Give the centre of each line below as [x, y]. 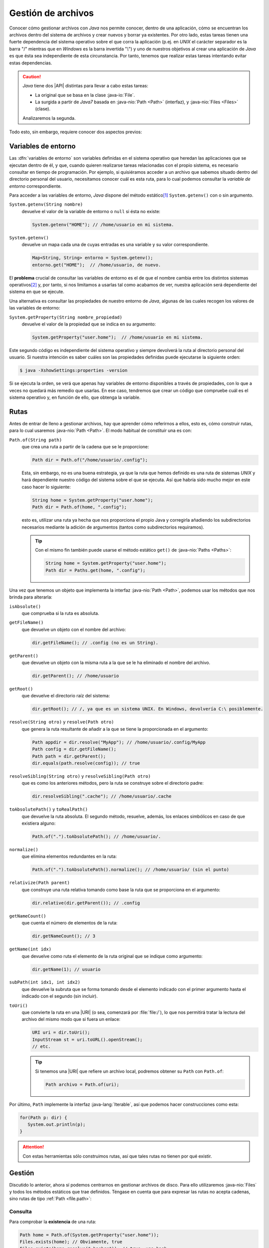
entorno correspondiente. [36, 186]
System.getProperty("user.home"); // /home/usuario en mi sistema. [118, 337]
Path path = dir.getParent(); [69, 756]
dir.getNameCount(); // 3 [64, 936]
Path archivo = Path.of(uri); [82, 1084]
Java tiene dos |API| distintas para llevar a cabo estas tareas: [85, 86]
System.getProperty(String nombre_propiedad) [66, 317]
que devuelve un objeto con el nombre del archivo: [74, 629]
